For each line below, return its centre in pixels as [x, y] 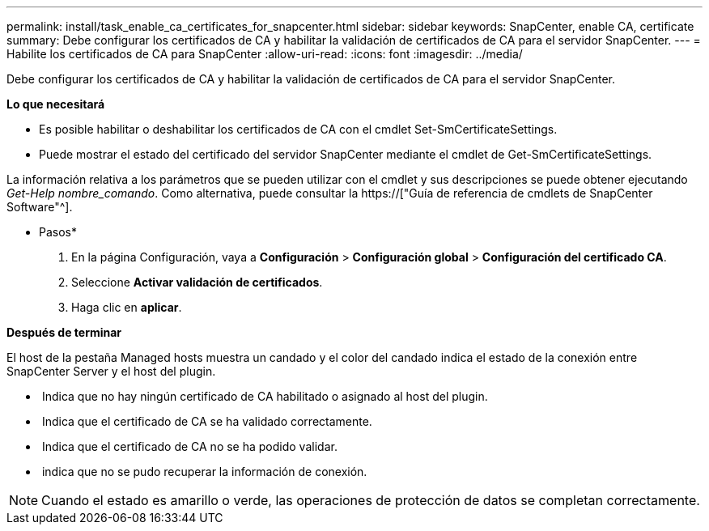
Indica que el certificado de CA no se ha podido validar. [189, 446]
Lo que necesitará [56, 104]
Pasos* [58, 232]
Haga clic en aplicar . [127, 307]
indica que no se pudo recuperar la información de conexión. [204, 472]
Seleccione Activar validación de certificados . [197, 282]
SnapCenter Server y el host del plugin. [111, 371]
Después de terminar [64, 332]
